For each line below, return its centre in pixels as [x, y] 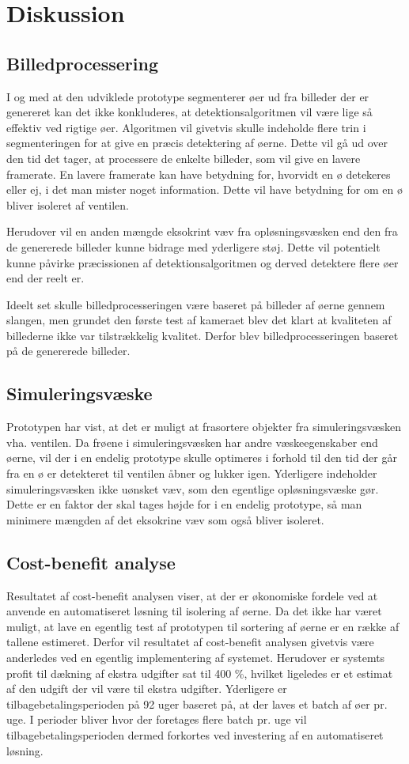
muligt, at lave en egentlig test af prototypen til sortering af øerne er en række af [203, 626]
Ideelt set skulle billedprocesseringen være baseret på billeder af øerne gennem [196, 304]
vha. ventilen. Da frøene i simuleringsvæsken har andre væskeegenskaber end [192, 442]
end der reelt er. [45, 278]
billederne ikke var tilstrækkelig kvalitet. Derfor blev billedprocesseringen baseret [203, 335]
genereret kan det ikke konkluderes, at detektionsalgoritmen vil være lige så [189, 112]
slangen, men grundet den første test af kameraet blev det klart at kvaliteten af [199, 320]
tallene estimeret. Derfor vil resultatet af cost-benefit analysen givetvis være [190, 642]
